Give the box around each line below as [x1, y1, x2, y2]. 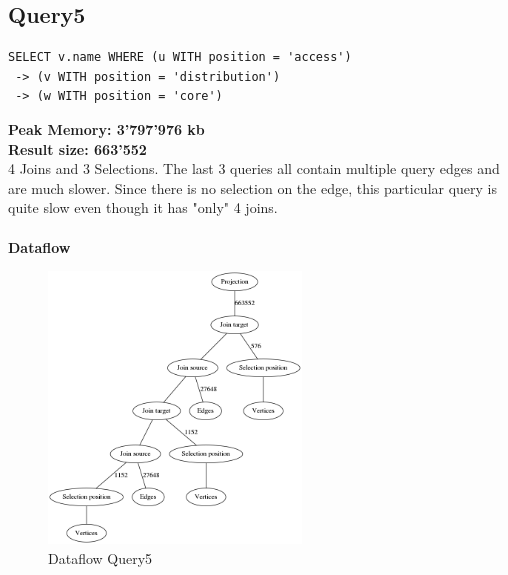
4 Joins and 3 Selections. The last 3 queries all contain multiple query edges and [8, 158, 500, 179]
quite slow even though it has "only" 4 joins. [8, 197, 278, 218]
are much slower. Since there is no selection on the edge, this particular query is [8, 177, 498, 198]
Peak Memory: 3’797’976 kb [8, 118, 205, 139]
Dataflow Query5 [48, 547, 153, 568]
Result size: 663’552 [8, 138, 147, 159]
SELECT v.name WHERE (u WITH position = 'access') [8, 50, 352, 65]
